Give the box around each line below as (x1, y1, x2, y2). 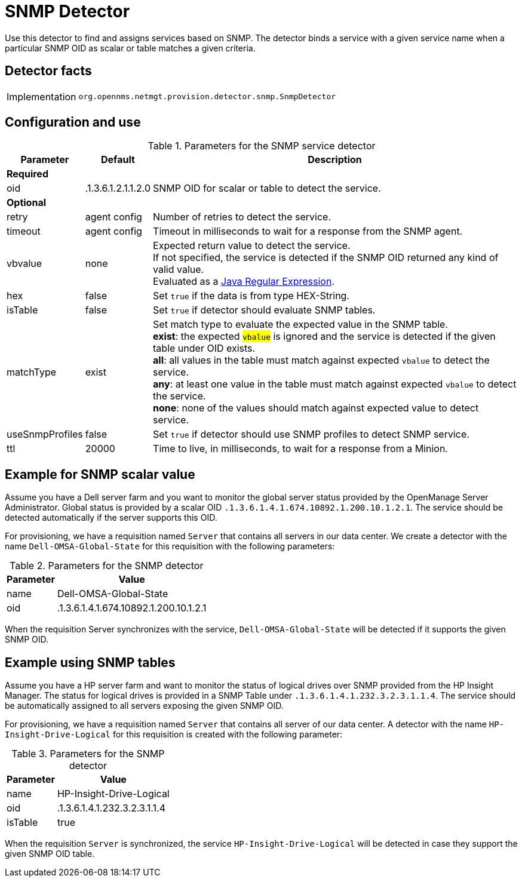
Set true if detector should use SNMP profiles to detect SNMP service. (153, 428, 469, 441)
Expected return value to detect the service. (153, 239, 351, 252)
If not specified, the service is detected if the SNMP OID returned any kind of (153, 251, 499, 264)
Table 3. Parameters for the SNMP (11, 748, 165, 760)
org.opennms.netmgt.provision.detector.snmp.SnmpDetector (78, 92, 336, 102)
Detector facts (5, 63, 92, 79)
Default (101, 153, 135, 166)
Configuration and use (5, 115, 141, 130)
